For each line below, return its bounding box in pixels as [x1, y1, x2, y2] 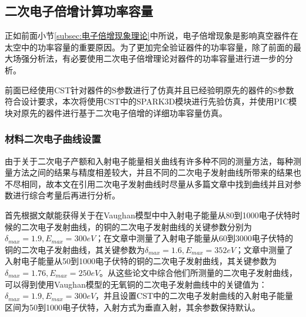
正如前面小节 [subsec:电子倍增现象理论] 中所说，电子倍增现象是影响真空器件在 [5, 29, 298, 42]
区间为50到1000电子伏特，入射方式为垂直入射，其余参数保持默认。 [5, 301, 260, 313]
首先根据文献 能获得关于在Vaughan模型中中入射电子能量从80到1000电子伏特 [5, 208, 292, 221]
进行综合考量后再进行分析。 [12, 189, 120, 201]
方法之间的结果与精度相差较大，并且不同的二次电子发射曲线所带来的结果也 [12, 166, 301, 178]
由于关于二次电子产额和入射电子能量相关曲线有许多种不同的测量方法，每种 [5, 154, 293, 167]
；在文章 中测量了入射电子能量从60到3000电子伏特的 [95, 232, 294, 244]
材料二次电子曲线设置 [5, 131, 101, 146]
